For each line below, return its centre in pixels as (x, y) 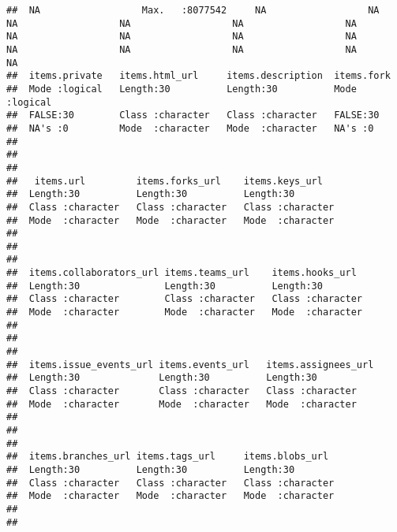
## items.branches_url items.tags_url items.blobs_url (168, 457)
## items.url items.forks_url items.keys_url (165, 181)
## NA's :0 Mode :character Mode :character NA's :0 (190, 128)
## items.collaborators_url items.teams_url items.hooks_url (182, 273)
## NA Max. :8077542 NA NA (193, 10)
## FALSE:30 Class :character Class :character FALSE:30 (193, 115)
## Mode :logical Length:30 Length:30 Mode (182, 89)
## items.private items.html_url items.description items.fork (198, 76)
